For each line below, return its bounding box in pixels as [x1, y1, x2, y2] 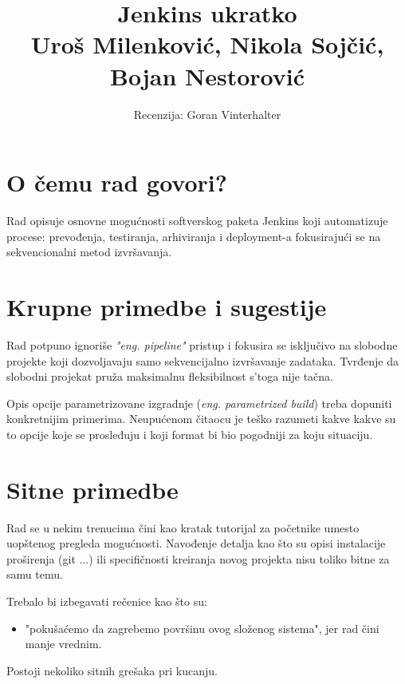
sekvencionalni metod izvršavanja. [6, 243, 172, 260]
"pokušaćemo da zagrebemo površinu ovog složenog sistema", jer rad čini [25, 619, 379, 636]
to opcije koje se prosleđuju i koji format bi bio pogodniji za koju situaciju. [6, 425, 373, 442]
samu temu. [6, 566, 63, 583]
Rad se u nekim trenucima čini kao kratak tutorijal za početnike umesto [6, 519, 360, 536]
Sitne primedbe [6, 472, 179, 505]
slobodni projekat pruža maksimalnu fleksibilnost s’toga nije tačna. [6, 368, 334, 385]
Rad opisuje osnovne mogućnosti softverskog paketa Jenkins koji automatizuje [6, 212, 388, 229]
